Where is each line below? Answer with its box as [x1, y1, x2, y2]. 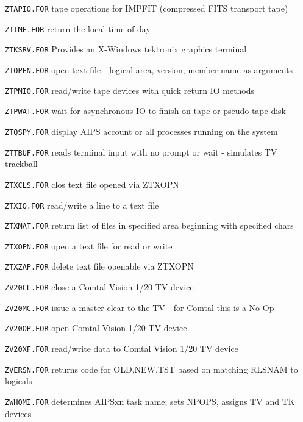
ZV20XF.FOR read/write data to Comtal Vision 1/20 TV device [5, 342, 238, 355]
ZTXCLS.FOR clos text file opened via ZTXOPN [5, 177, 179, 190]
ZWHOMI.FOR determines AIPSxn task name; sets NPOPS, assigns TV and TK [5, 395, 295, 407]
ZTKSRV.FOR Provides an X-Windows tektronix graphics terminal [5, 43, 247, 55]
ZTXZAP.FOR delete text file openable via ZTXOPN [5, 260, 194, 273]
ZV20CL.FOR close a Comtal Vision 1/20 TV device [5, 281, 194, 293]
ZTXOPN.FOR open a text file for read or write [5, 239, 173, 252]
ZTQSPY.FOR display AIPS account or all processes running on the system [5, 124, 278, 137]
